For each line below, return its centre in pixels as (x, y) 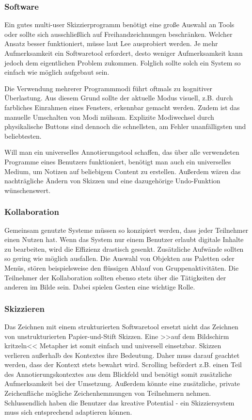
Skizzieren (24, 308)
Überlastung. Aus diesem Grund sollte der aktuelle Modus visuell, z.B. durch (119, 98)
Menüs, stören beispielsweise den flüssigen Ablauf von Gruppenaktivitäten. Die (122, 267)
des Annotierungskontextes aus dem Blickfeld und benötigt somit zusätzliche (118, 374)
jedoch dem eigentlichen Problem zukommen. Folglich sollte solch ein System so (123, 62)
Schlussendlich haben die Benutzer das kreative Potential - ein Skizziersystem (119, 402)
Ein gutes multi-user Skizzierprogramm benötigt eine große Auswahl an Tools (119, 24)
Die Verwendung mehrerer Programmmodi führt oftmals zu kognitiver (108, 88)
